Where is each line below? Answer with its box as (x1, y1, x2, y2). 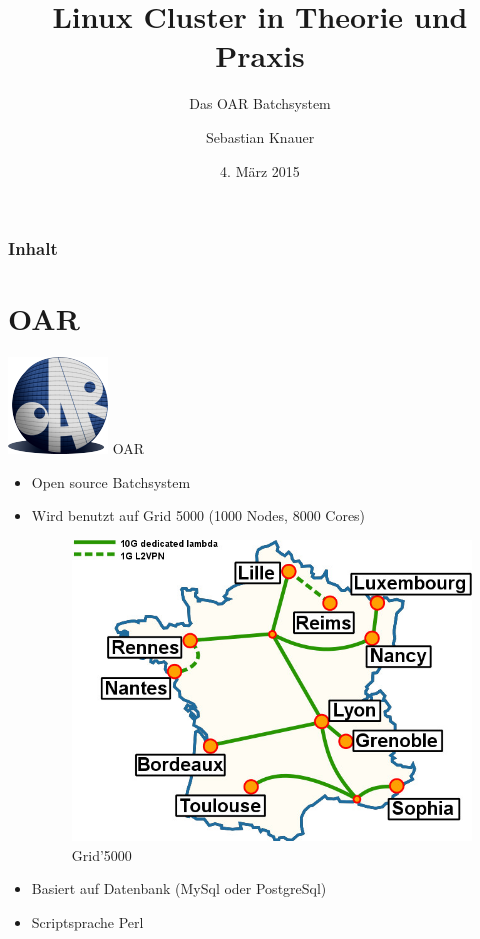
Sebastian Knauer (205, 126, 315, 147)
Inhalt (8, 236, 58, 261)
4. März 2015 (220, 160, 300, 181)
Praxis (215, 35, 305, 76)
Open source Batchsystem (31, 471, 191, 492)
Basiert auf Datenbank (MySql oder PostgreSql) (31, 878, 327, 899)
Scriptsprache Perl (31, 911, 144, 932)
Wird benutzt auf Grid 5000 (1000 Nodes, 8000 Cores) (31, 505, 366, 526)
